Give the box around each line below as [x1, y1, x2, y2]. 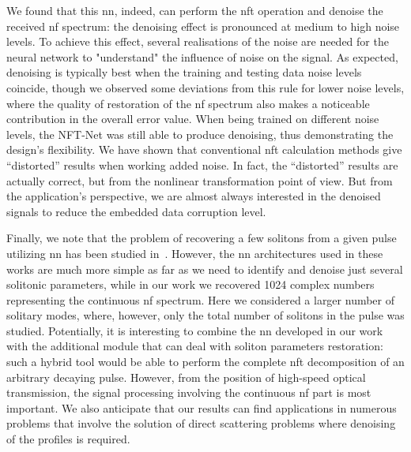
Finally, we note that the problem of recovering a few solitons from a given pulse [6, 230, 397, 246]
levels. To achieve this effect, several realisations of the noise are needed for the [6, 33, 389, 50]
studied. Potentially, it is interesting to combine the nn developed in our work [6, 322, 383, 338]
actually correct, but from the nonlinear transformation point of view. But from [6, 172, 393, 189]
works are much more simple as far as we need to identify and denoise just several [6, 260, 403, 277]
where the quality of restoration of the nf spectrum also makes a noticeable [6, 95, 370, 111]
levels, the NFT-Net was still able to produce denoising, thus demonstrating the [6, 125, 394, 142]
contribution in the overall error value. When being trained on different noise [6, 110, 379, 127]
